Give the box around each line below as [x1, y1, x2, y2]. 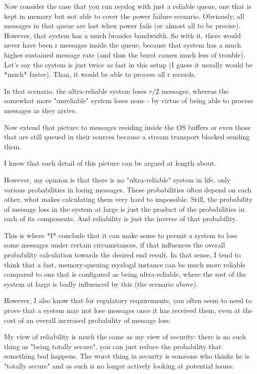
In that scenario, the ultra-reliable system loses [4, 85, 147, 96]
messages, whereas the [161, 85, 229, 96]
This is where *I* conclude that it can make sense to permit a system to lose [4, 230, 238, 240]
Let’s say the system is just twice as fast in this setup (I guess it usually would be [4, 59, 253, 69]
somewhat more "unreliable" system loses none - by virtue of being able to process [4, 95, 254, 106]
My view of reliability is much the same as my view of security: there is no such [4, 331, 246, 342]
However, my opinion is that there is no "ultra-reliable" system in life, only [4, 174, 231, 185]
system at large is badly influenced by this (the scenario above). [4, 278, 198, 289]
